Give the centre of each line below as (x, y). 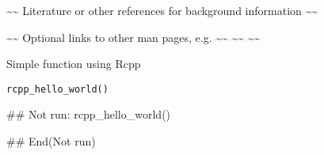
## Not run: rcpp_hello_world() (89, 114)
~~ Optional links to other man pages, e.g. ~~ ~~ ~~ (133, 37)
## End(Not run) (51, 141)
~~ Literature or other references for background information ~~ (162, 10)
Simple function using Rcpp (74, 64)
